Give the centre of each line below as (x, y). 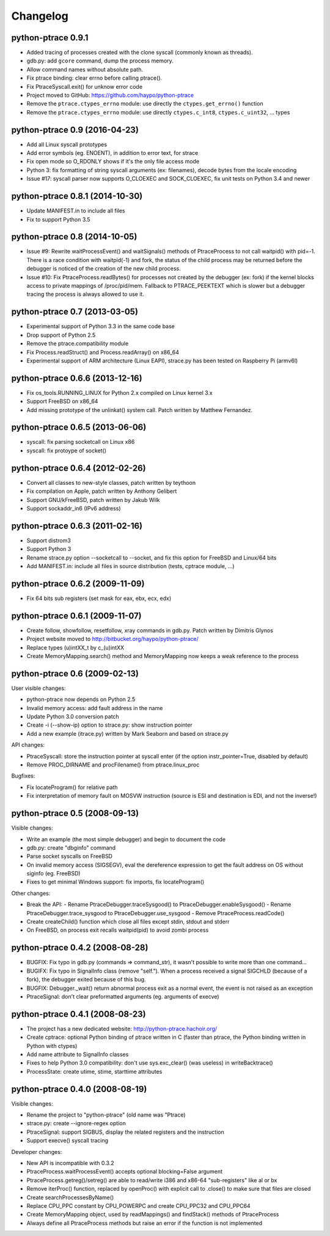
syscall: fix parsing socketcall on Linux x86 (81, 442)
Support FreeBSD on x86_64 (62, 402)
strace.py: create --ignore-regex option (76, 1123)
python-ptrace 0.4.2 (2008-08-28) (80, 948)
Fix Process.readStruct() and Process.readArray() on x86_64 (103, 352)
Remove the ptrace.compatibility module (78, 343)
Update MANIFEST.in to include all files (76, 211)
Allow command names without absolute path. (85, 69)
